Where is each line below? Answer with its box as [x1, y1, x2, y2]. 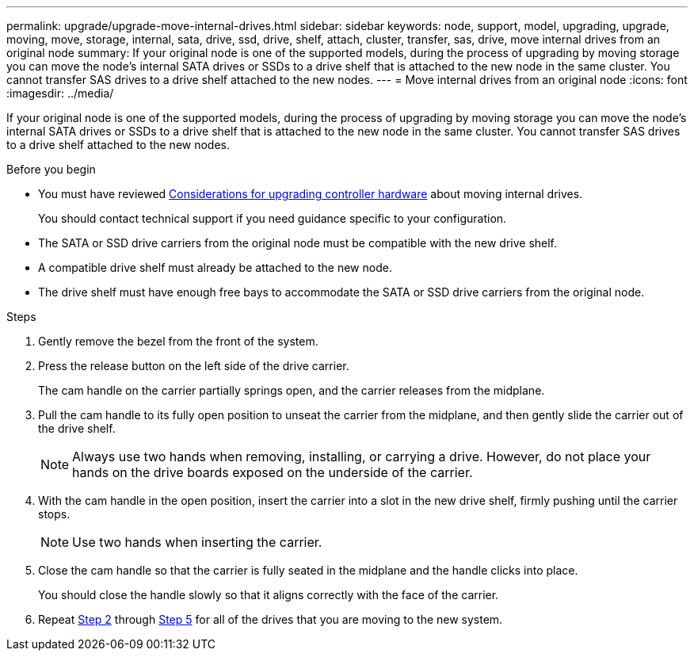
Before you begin [6, 162, 96, 176]
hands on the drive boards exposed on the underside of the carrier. [72, 464, 473, 480]
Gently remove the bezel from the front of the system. [38, 334, 318, 348]
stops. [38, 507, 71, 521]
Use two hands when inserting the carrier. [72, 534, 322, 550]
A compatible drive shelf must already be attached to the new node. [38, 261, 392, 274]
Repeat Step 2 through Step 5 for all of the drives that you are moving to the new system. [38, 613, 503, 626]
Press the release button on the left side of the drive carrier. [38, 359, 349, 372]
